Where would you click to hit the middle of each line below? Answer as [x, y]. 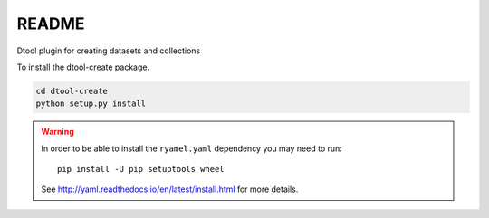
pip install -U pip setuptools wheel [141, 169]
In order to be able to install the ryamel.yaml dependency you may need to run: [192, 148]
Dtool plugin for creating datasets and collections [109, 51]
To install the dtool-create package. [83, 67]
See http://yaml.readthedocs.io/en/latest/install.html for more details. [170, 189]
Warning [58, 132]
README [51, 24]
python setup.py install [91, 104]
